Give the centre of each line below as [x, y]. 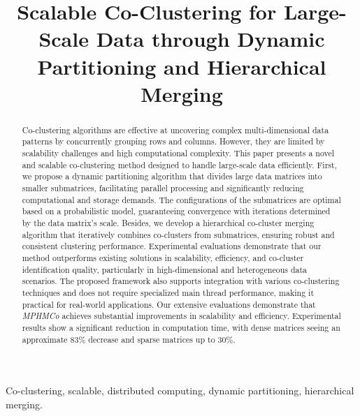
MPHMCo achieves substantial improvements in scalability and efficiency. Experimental [181, 316]
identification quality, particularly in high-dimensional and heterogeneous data [165, 269]
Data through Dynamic [210, 39]
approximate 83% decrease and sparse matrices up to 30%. [129, 339]
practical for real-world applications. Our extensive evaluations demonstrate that [169, 304]
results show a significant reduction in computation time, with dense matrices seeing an [181, 327]
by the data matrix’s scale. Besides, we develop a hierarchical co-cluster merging [168, 222]
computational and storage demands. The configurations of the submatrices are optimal [181, 199]
